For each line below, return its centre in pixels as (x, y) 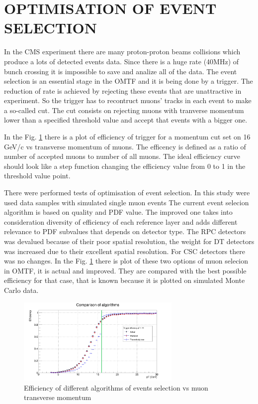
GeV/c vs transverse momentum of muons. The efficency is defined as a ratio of (125, 146)
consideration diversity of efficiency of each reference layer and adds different (121, 221)
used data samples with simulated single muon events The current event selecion (127, 202)
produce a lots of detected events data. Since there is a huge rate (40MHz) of (122, 61)
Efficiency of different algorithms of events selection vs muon (116, 387)
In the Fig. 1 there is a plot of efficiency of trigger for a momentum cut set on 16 (127, 137)
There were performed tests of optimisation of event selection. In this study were (127, 193)
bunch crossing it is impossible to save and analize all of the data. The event (121, 71)
